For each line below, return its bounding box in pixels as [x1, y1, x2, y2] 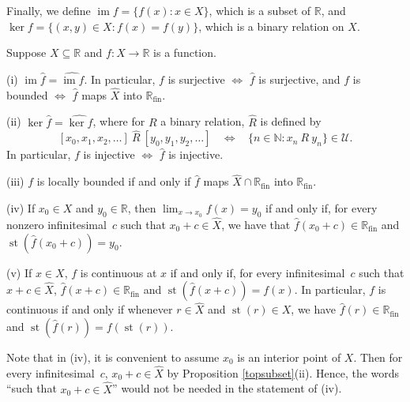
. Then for [353, 348, 403, 365]
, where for [92, 113, 145, 130]
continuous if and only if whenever [6, 301, 173, 317]
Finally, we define [6, 2, 91, 18]
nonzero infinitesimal [6, 216, 107, 232]
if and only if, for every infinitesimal [170, 264, 345, 280]
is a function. [153, 44, 216, 61]
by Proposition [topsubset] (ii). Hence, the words [167, 364, 400, 381]
